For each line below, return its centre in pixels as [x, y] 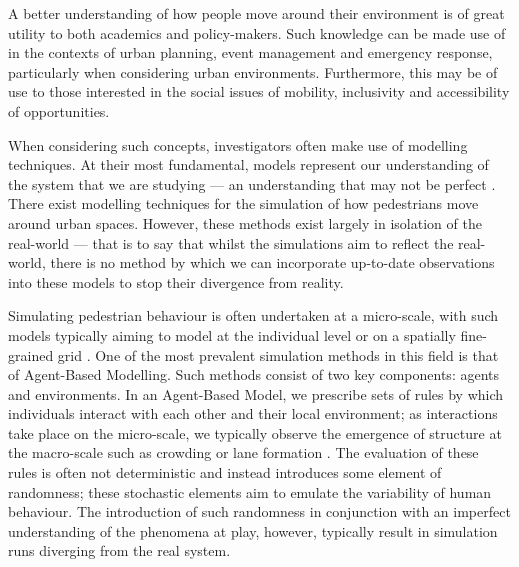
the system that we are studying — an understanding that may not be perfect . [252, 183]
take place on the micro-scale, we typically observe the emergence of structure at [255, 432]
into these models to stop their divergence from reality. [176, 281]
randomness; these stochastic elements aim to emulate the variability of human [250, 491]
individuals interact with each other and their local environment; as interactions [253, 413]
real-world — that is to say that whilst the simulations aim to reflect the [231, 242]
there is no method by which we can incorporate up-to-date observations [272, 262]
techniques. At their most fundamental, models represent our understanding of [248, 164]
